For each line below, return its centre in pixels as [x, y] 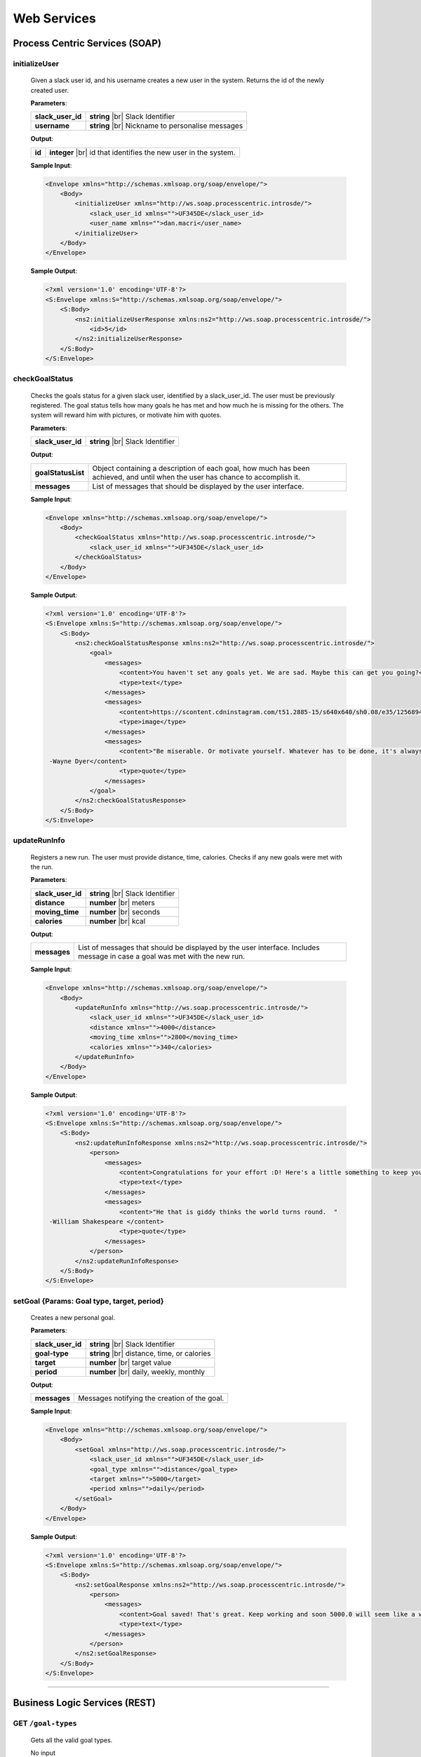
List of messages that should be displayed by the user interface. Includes [199, 947]
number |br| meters [122, 902]
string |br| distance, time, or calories [150, 1353]
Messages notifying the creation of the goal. [151, 1399]
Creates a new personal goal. [73, 1317]
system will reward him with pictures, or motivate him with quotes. [126, 415]
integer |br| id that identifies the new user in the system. [142, 153]
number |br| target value [131, 1362]
